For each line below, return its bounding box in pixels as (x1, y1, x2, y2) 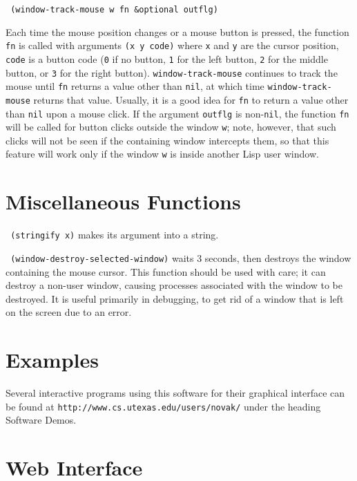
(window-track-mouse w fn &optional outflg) (10, 5, 218, 15)
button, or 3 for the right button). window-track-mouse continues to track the (6, 65, 338, 79)
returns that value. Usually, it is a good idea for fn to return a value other (33, 92, 349, 106)
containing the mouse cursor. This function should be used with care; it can (6, 264, 326, 279)
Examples (6, 346, 99, 374)
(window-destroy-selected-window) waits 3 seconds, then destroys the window (10, 250, 351, 265)
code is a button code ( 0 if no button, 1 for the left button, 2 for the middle (6, 51, 328, 66)
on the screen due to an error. (6, 305, 132, 319)
